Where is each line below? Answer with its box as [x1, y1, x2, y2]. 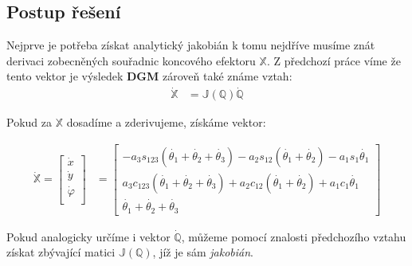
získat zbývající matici [6, 244, 116, 260]
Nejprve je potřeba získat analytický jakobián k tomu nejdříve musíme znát [6, 37, 375, 53]
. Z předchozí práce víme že [266, 52, 401, 68]
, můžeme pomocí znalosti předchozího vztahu [181, 228, 406, 244]
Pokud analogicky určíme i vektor [6, 228, 171, 244]
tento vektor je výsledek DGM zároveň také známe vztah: [6, 68, 292, 84]
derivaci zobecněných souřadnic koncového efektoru [6, 52, 256, 68]
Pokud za [6, 114, 52, 131]
